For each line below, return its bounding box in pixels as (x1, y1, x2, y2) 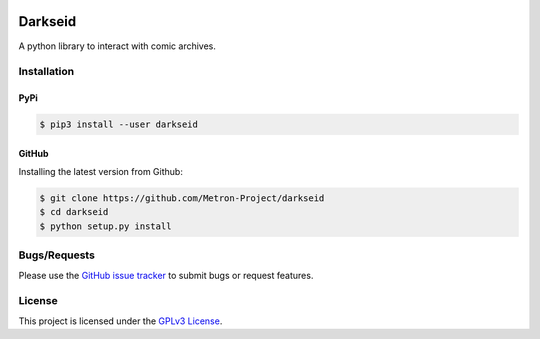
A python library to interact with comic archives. (18, 40, 217, 52)
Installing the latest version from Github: (18, 166, 184, 178)
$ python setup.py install (39, 220, 172, 232)
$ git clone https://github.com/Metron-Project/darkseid (39, 193, 325, 204)
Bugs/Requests (18, 248, 95, 262)
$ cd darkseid (39, 206, 109, 218)
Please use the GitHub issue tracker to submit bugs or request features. (18, 269, 314, 281)
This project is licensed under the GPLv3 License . (18, 315, 223, 327)
